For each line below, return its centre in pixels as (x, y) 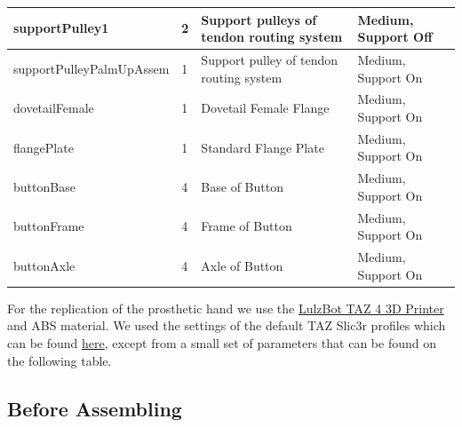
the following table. (60, 360)
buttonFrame (49, 226)
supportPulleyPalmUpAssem (92, 68)
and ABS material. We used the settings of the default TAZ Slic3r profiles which (227, 325)
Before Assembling (95, 408)
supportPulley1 (61, 28)
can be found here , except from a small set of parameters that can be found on (222, 343)
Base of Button (242, 187)
